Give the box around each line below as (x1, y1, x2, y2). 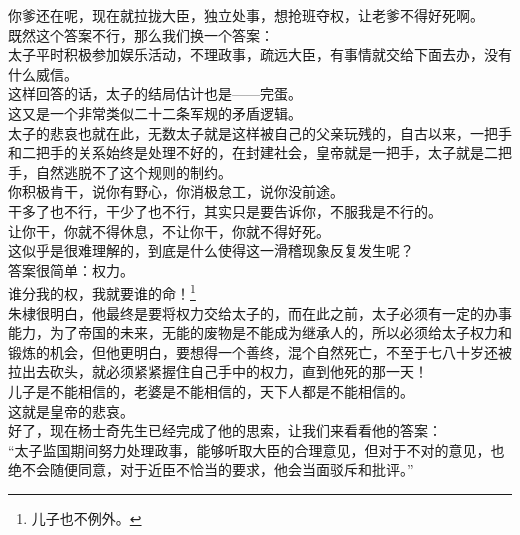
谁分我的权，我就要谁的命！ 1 (8, 280, 196, 303)
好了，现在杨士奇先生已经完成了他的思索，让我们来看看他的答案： (8, 420, 442, 441)
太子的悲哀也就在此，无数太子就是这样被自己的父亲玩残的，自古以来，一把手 (8, 122, 512, 143)
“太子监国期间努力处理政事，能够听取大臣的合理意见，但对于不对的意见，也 (8, 439, 505, 460)
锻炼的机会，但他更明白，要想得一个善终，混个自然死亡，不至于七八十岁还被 (8, 341, 512, 362)
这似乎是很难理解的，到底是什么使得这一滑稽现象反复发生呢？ (8, 240, 414, 261)
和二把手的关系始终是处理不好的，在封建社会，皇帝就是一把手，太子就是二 (8, 142, 498, 163)
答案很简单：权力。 (8, 259, 134, 280)
